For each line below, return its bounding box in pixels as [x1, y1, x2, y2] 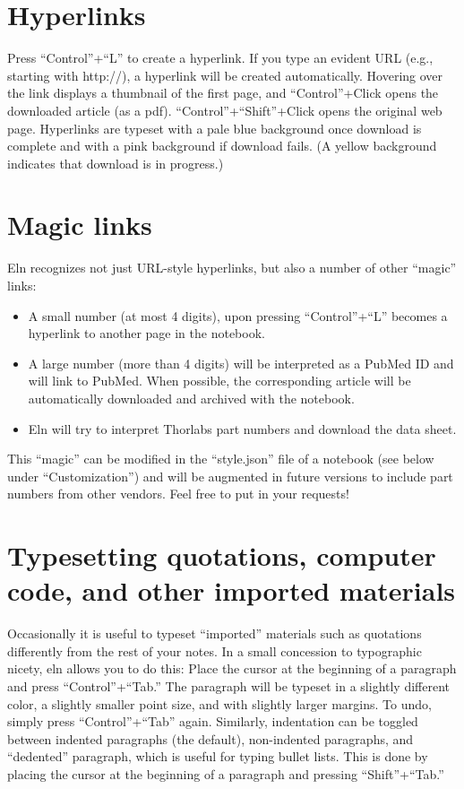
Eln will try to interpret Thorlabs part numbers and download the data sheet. [28, 419, 457, 438]
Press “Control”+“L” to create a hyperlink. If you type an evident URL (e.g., [7, 48, 434, 67]
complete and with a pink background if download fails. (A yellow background [7, 136, 437, 155]
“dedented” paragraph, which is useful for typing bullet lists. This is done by [7, 747, 428, 766]
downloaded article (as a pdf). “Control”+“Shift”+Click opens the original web [7, 100, 443, 119]
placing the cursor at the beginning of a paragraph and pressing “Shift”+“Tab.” [7, 765, 444, 783]
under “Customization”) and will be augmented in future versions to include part [7, 466, 453, 485]
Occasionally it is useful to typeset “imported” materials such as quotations [7, 624, 422, 643]
